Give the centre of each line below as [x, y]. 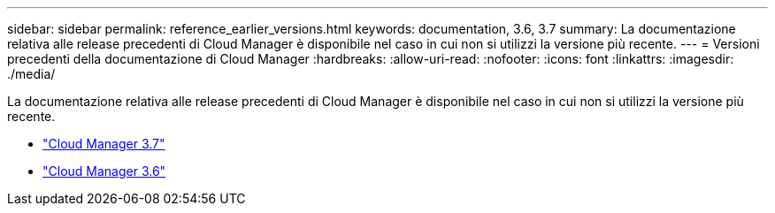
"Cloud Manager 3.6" [104, 171]
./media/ [31, 74]
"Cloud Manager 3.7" [104, 144]
